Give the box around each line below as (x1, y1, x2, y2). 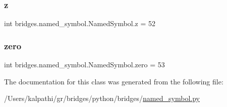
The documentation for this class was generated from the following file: (4, 76, 223, 86)
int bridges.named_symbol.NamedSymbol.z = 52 (4, 18, 156, 29)
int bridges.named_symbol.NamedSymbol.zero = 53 (4, 59, 165, 70)
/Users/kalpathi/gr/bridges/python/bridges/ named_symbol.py (4, 93, 200, 103)
